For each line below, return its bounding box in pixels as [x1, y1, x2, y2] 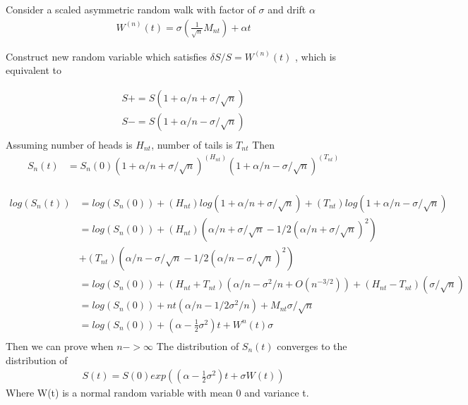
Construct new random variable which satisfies [6, 49, 208, 63]
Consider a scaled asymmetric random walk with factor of [6, 2, 256, 16]
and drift [268, 2, 306, 16]
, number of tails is [151, 137, 233, 151]
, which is [295, 49, 337, 63]
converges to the [277, 338, 347, 353]
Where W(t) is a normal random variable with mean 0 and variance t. [6, 385, 309, 400]
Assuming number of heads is [6, 137, 133, 151]
